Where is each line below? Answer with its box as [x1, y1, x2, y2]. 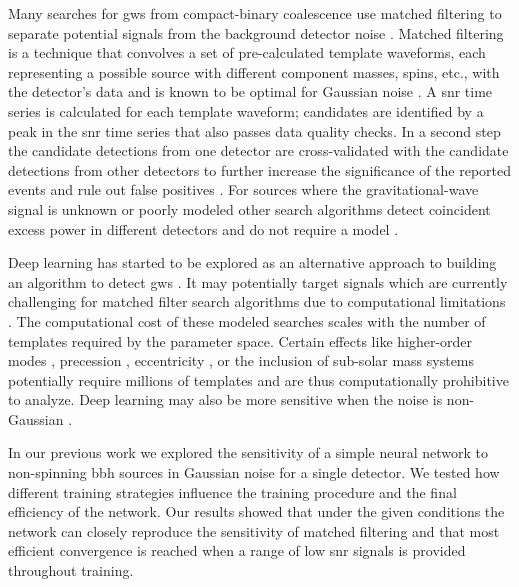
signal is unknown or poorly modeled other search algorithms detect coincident [8, 198, 491, 219]
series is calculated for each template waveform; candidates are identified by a [8, 100, 484, 121]
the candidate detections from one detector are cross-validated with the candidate [8, 140, 509, 161]
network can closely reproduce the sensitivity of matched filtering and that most [8, 520, 500, 541]
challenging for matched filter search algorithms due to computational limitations [8, 291, 506, 312]
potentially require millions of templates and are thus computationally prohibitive [8, 369, 509, 390]
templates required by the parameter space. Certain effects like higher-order [8, 330, 473, 351]
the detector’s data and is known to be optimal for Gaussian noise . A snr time [8, 81, 493, 102]
